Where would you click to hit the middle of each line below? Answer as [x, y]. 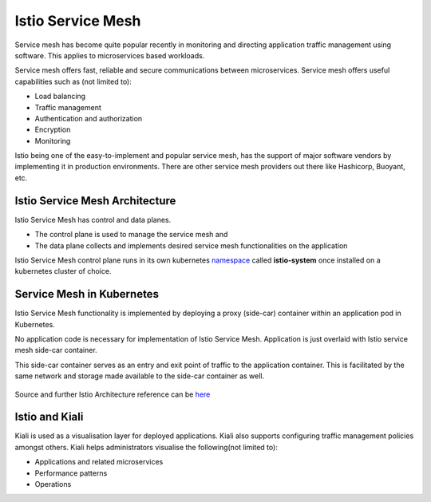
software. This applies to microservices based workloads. [110, 55]
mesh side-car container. [56, 350]
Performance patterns [71, 473]
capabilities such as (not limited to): [73, 81]
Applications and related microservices [99, 462]
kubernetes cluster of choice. [63, 271]
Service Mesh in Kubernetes [87, 294]
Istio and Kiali [49, 417]
